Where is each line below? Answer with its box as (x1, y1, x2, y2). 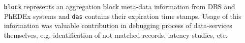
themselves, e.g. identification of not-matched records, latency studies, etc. (4, 29, 228, 40)
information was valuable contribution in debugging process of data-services (4, 20, 232, 30)
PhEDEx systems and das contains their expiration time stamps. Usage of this (4, 11, 242, 21)
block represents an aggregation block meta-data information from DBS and (4, 1, 235, 11)
